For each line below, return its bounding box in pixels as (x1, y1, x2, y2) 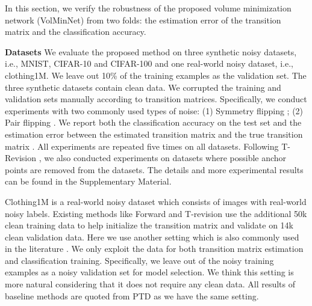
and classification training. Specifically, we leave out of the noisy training (5, 254, 274, 266)
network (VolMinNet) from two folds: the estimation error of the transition (5, 13, 281, 26)
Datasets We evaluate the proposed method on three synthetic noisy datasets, (5, 45, 297, 58)
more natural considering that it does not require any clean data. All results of (5, 278, 296, 290)
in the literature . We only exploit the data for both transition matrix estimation (5, 242, 304, 255)
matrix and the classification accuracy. (5, 25, 146, 38)
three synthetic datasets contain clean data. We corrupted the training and (5, 81, 281, 93)
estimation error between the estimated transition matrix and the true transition (5, 127, 303, 140)
